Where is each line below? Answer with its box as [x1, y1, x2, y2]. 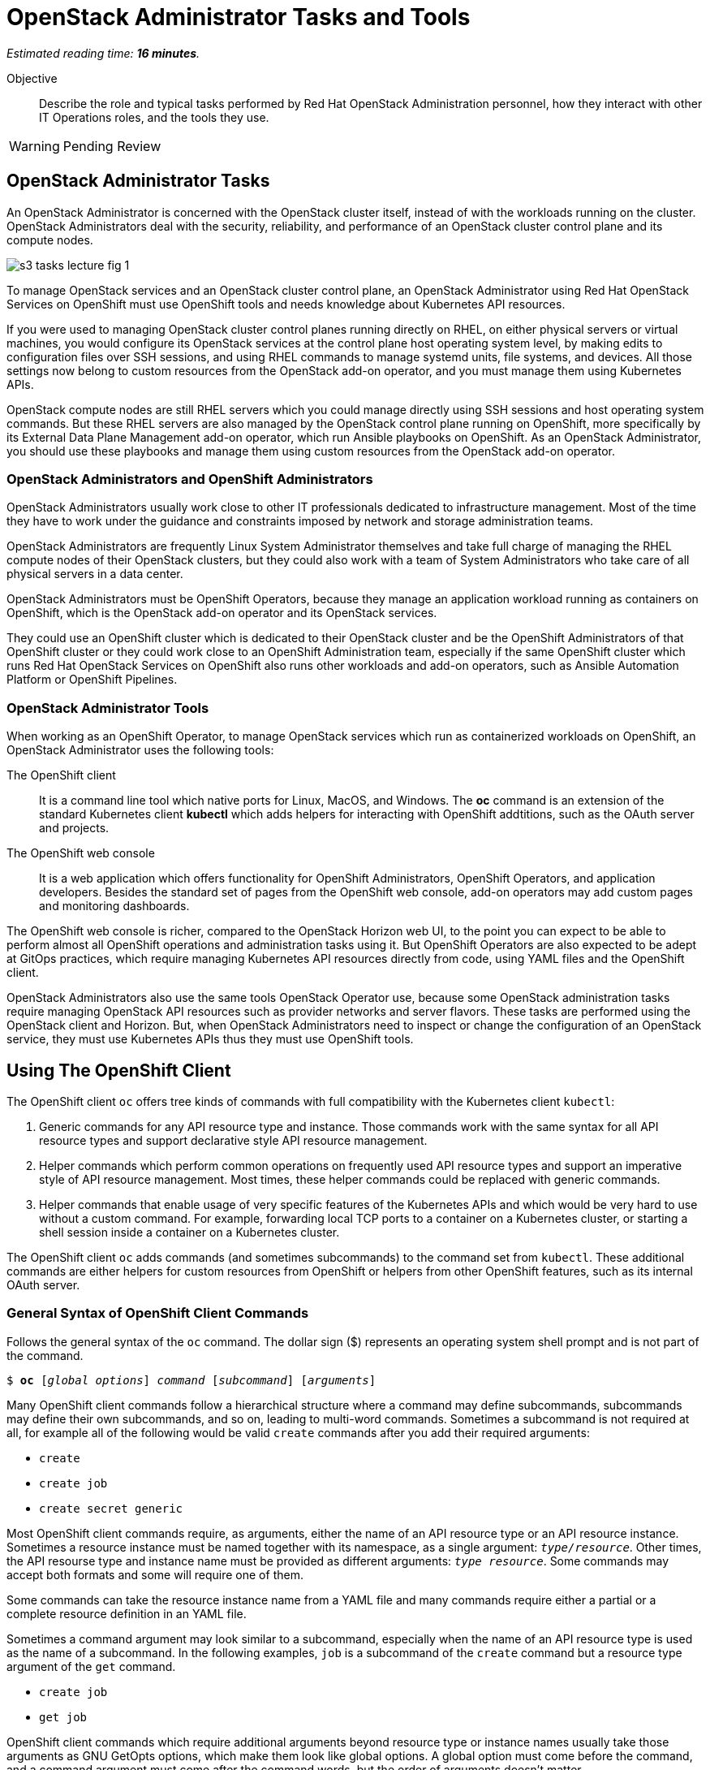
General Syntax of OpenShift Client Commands [6, 1305, 309, 1322]
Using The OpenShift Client [6, 1060, 231, 1081]
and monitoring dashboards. [39, 899, 190, 913]
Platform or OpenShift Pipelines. [6, 672, 178, 687]
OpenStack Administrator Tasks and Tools [6, 3, 471, 31]
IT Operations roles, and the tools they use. [39, 110, 269, 124]
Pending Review [62, 137, 161, 154]
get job [39, 1710, 88, 1724]
